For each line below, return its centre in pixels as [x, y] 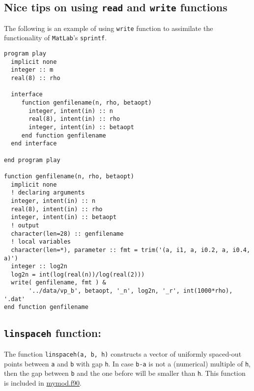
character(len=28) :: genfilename [67, 234]
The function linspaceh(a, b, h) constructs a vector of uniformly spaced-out [123, 353]
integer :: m [32, 70]
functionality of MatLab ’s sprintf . [56, 38]
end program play [32, 160]
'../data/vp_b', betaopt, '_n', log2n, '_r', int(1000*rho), [131, 291]
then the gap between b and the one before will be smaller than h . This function [125, 373]
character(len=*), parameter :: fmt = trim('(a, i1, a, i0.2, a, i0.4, [131, 250]
